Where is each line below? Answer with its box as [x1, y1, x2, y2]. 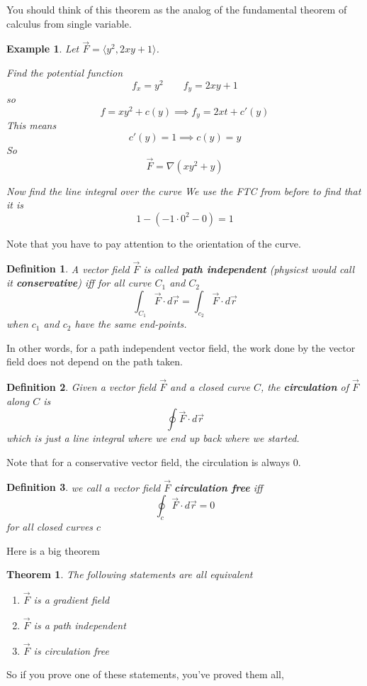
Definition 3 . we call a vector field [6, 480, 161, 494]
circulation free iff [174, 480, 263, 494]
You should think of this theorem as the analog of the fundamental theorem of [6, 2, 347, 16]
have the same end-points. [74, 316, 187, 331]
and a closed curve [170, 380, 250, 394]
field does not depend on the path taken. [6, 354, 183, 369]
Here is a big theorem [6, 543, 100, 558]
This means [6, 118, 57, 133]
